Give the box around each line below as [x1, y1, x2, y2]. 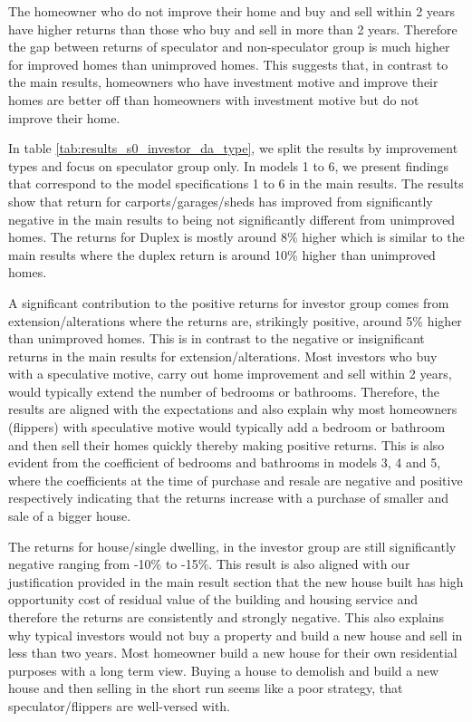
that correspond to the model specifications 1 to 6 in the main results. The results [8, 174, 464, 193]
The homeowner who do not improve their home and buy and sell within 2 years [8, 2, 456, 20]
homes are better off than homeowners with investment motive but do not [8, 90, 419, 109]
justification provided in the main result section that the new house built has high [8, 572, 464, 591]
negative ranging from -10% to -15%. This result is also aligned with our [8, 554, 410, 573]
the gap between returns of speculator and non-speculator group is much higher [8, 37, 450, 56]
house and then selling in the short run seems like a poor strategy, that [8, 679, 403, 698]
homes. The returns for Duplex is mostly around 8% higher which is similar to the [8, 227, 465, 246]
